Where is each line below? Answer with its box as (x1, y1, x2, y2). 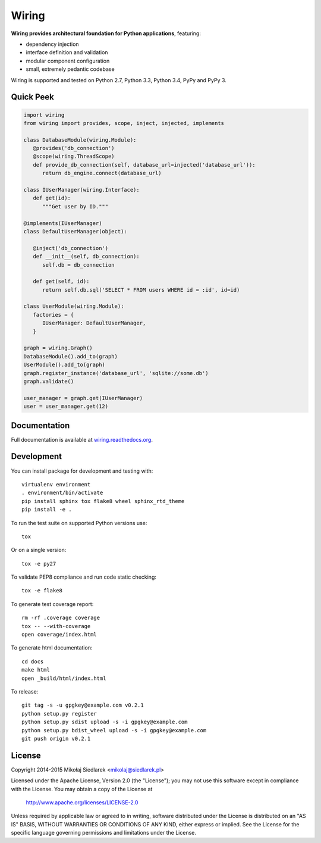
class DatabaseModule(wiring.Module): (23, 136, 137, 143)
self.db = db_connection (42, 261, 115, 268)
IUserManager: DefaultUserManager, (42, 320, 146, 327)
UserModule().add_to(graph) (23, 361, 105, 369)
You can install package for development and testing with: (11, 467, 153, 474)
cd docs (21, 658, 44, 665)
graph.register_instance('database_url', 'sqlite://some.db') (23, 370, 209, 376)
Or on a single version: (11, 547, 67, 554)
